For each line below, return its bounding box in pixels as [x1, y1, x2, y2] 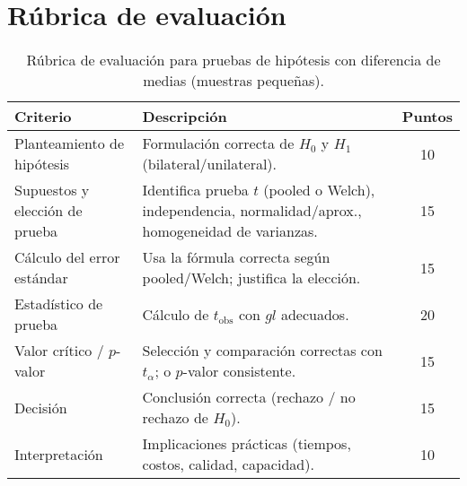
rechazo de [142, 407, 208, 429]
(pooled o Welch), [263, 179, 375, 201]
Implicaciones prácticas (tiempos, [142, 433, 351, 455]
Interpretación [14, 443, 103, 464]
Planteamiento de [14, 133, 125, 154]
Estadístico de [14, 293, 103, 315]
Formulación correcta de [142, 133, 295, 154]
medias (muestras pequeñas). [143, 70, 324, 91]
